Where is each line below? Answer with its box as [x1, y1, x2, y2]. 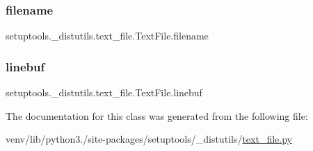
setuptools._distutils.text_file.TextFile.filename [6, 28, 209, 43]
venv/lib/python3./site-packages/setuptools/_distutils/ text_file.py [6, 132, 292, 146]
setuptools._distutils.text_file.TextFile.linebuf [6, 85, 202, 100]
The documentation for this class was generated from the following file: [6, 108, 308, 123]
